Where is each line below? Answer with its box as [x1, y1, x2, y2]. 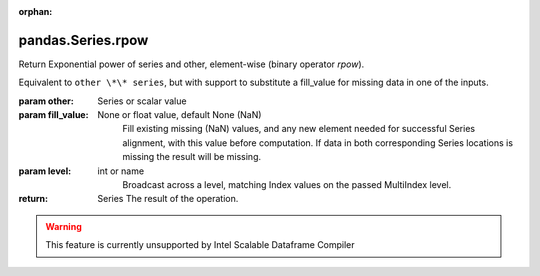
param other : [18, 95, 75, 107]
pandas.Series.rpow [18, 31, 149, 49]
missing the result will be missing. [122, 151, 262, 163]
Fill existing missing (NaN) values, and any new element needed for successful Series [122, 123, 475, 135]
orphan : [18, 6, 53, 17]
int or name [97, 165, 145, 177]
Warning [45, 220, 82, 232]
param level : [18, 165, 72, 177]
